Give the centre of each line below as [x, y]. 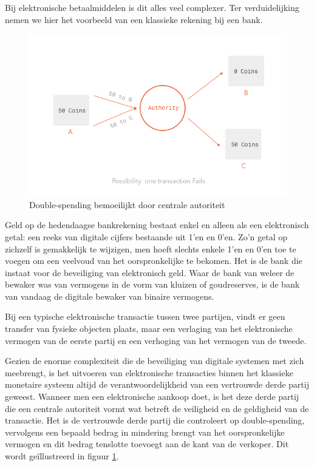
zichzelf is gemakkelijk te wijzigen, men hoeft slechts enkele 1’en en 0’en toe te [151, 248]
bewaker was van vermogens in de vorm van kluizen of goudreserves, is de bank [152, 284]
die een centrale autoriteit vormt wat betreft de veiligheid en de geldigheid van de [157, 408]
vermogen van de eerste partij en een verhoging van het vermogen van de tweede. [156, 340]
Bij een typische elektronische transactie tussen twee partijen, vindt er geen [145, 316]
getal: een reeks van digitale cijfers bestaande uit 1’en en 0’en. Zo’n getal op [146, 236]
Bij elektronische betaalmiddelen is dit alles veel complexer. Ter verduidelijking [152, 7]
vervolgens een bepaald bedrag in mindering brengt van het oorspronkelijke [145, 432]
